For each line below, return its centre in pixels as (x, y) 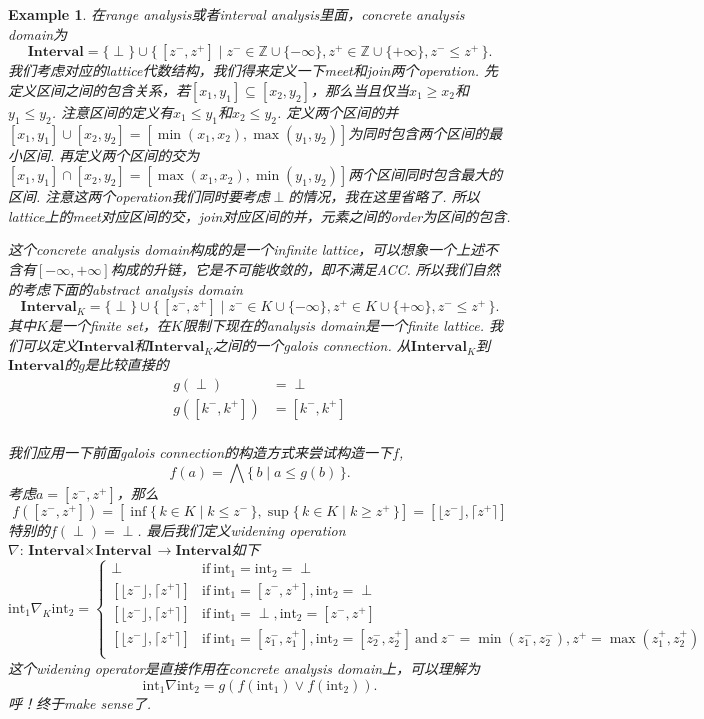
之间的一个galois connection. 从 (312, 344)
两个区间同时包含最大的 (425, 174)
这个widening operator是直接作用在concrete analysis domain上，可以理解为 (244, 667)
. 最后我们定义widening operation (241, 529)
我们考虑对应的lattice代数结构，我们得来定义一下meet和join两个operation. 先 (253, 70)
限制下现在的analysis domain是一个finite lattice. (333, 325)
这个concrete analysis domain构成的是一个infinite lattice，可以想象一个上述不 (253, 249)
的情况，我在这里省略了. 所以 (384, 196)
